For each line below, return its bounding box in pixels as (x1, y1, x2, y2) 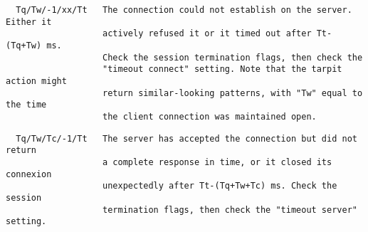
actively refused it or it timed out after (102, 28, 312, 39)
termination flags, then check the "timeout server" (102, 204, 357, 215)
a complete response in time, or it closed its (102, 157, 332, 167)
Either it (6, 16, 52, 27)
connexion (6, 169, 52, 179)
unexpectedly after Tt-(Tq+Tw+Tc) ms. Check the (102, 181, 337, 191)
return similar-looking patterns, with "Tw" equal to (102, 88, 363, 98)
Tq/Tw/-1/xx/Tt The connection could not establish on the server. (16, 5, 352, 15)
